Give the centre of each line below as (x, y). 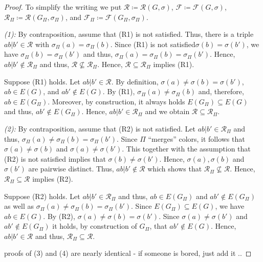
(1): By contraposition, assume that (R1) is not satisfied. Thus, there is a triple (129, 34)
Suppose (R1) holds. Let (42, 81)
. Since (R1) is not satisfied (153, 44)
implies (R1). (174, 64)
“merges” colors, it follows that (196, 138)
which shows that (175, 169)
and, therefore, (221, 91)
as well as (19, 206)
